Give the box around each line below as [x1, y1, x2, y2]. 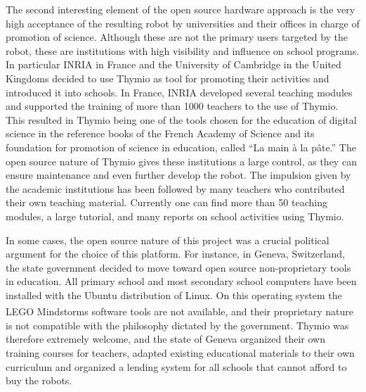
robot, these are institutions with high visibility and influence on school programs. [6, 43, 360, 58]
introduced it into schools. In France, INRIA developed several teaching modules [6, 84, 353, 99]
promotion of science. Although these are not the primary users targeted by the [6, 30, 348, 44]
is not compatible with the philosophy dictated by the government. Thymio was [6, 317, 349, 332]
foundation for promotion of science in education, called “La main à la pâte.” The [6, 139, 356, 154]
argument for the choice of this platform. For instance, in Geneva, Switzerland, [6, 246, 345, 261]
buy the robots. [6, 373, 72, 388]
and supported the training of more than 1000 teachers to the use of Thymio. [6, 99, 339, 113]
